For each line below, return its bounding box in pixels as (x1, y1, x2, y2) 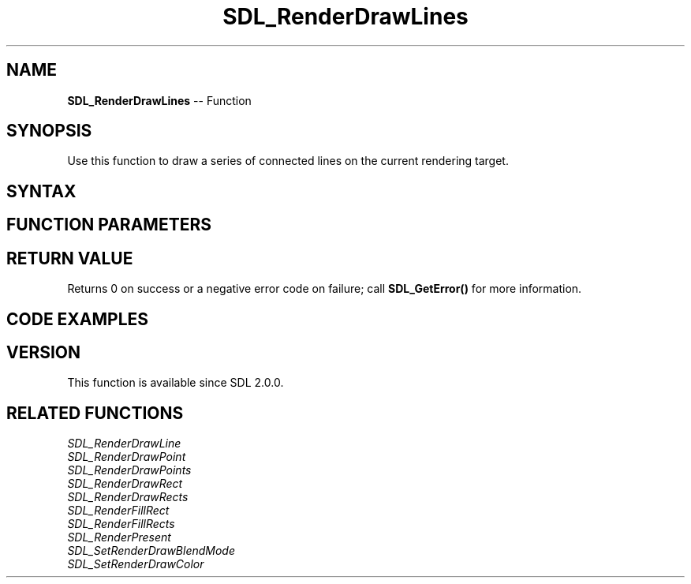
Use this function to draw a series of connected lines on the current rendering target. (67, 154, 509, 168)
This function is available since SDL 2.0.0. (67, 376, 284, 390)
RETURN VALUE (6, 248, 133, 268)
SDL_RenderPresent (67, 530, 171, 545)
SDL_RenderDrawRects (67, 490, 189, 504)
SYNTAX (6, 181, 77, 201)
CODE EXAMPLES (6, 309, 149, 329)
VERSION (6, 342, 81, 362)
